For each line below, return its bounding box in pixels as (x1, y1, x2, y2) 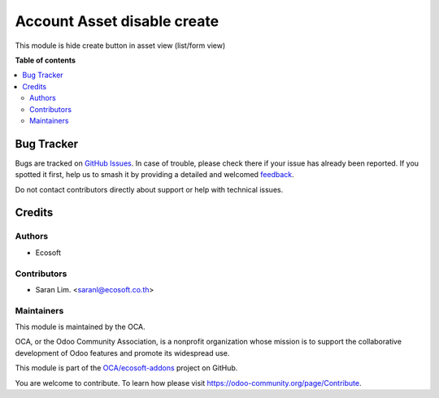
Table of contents (15, 55, 76, 65)
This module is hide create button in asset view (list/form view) (15, 41, 226, 50)
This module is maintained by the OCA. (15, 322, 146, 332)
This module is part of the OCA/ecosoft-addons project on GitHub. (15, 363, 238, 373)
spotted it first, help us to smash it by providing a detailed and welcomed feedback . (15, 170, 294, 180)
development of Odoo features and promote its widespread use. (15, 348, 230, 357)
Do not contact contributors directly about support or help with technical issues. (15, 184, 284, 194)
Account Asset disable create (15, 12, 219, 30)
